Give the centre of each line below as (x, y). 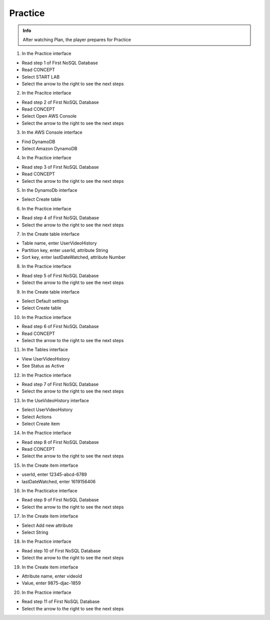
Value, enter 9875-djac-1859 (51, 583)
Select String (35, 532)
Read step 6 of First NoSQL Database (60, 327)
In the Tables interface (45, 350)
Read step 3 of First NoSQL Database (60, 167)
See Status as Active (43, 366)
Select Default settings (45, 301)
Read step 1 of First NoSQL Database (60, 63)
